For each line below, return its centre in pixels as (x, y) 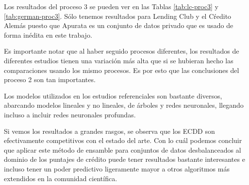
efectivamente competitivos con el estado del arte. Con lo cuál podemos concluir (123, 140)
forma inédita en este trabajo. (48, 35)
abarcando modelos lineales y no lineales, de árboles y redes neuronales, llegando (124, 105)
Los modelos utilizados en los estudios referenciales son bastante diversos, (113, 95)
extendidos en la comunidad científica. (61, 178)
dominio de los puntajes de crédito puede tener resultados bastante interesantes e (124, 159)
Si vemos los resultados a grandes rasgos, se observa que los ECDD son (109, 131)
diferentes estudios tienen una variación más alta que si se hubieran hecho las (119, 60)
